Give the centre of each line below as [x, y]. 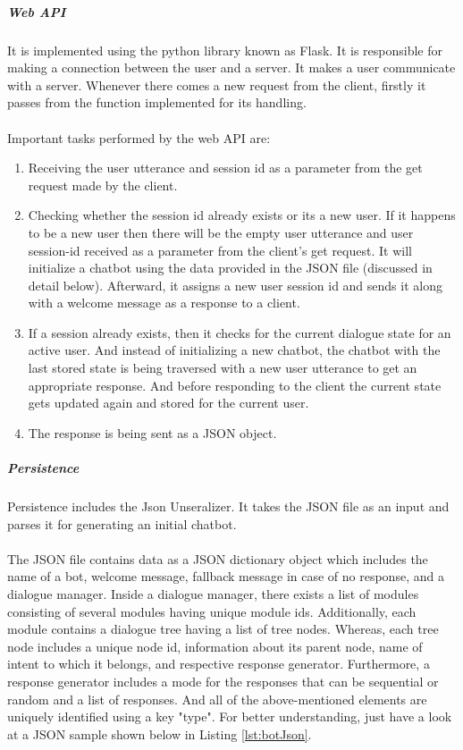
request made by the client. [103, 185]
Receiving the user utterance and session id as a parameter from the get [225, 168]
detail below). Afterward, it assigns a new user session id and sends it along [235, 285]
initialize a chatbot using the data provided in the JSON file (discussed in [230, 268]
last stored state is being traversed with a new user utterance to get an [223, 368]
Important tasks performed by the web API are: [139, 137]
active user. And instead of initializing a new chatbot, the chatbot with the [234, 350]
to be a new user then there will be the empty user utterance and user [221, 232]
